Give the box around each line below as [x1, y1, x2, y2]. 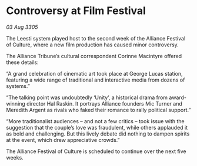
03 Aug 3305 [6, 23, 38, 31]
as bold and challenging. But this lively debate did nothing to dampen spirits [6, 130, 190, 137]
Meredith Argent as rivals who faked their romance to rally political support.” [6, 106, 191, 113]
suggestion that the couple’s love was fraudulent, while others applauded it [6, 124, 188, 131]
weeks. [6, 154, 24, 161]
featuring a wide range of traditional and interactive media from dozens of [6, 76, 185, 83]
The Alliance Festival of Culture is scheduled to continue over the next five [6, 148, 186, 155]
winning [6, 100, 25, 107]
